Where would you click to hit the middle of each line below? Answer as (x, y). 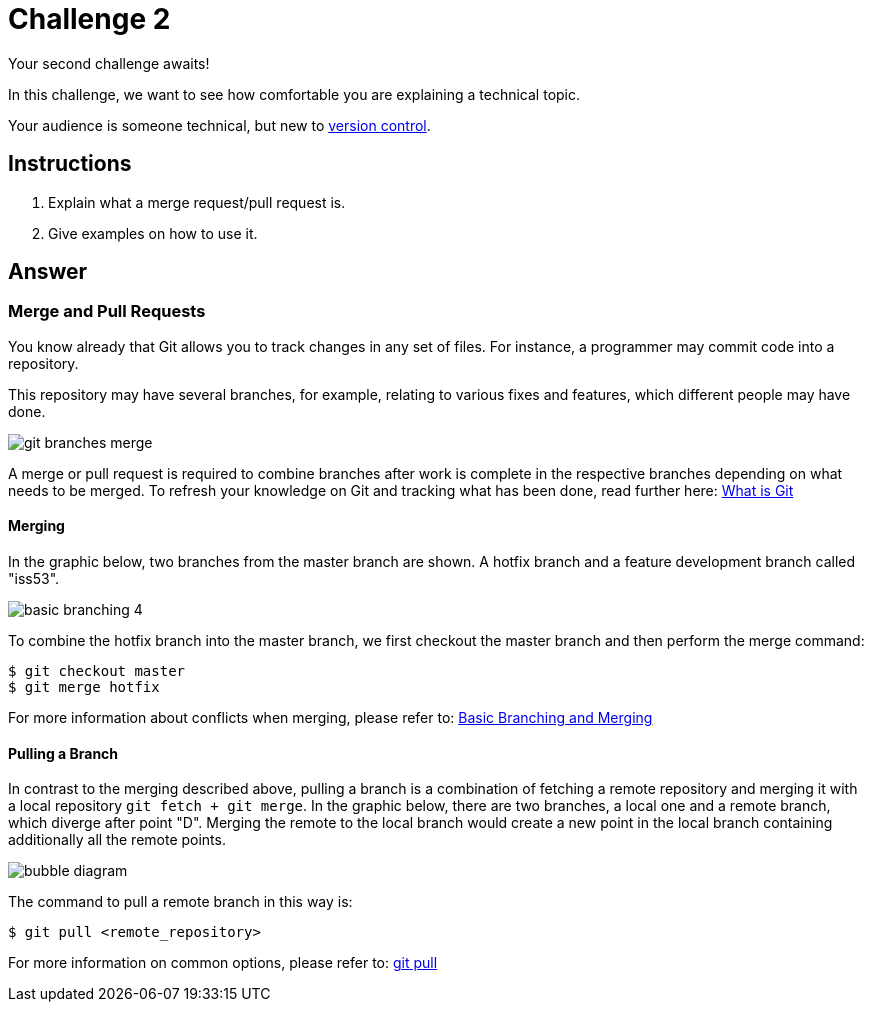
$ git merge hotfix (84, 687)
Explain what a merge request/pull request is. (197, 202)
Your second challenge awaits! (109, 63)
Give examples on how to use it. (153, 233)
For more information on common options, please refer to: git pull (223, 963)
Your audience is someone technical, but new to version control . (219, 125)
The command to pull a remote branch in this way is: (180, 902)
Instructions (70, 164)
